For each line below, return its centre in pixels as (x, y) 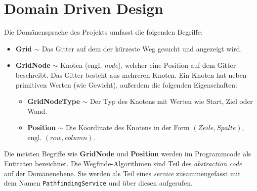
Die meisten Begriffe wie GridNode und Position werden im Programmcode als (128, 154)
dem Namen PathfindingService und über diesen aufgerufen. (98, 183)
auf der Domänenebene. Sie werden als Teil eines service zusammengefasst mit (122, 173)
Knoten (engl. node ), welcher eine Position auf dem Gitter (148, 65)
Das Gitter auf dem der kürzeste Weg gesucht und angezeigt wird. (142, 48)
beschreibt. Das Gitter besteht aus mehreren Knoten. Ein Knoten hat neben (131, 74)
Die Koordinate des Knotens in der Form (128, 127)
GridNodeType (54, 101)
